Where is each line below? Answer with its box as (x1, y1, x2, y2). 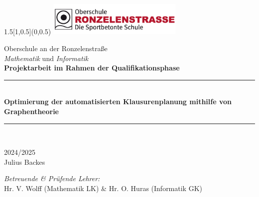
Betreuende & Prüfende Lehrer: (4, 173, 100, 184)
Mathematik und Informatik (4, 53, 89, 63)
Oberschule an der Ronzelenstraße (4, 43, 108, 53)
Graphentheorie (4, 106, 59, 116)
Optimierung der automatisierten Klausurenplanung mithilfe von (4, 96, 232, 107)
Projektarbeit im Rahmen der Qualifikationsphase (4, 63, 180, 73)
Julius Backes (4, 156, 45, 167)
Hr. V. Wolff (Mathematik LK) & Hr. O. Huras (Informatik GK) (4, 183, 203, 193)
